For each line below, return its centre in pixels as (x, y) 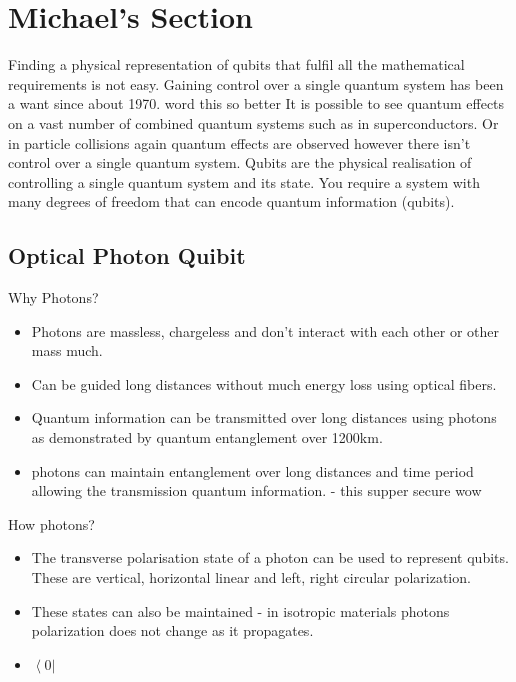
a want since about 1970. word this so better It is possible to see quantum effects (256, 103)
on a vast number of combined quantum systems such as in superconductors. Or (253, 122)
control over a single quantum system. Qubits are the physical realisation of (240, 162)
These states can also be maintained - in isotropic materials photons (240, 610)
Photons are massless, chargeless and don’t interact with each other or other (265, 330)
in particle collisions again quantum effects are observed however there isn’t (239, 142)
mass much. (67, 350)
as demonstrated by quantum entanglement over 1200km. (207, 437)
